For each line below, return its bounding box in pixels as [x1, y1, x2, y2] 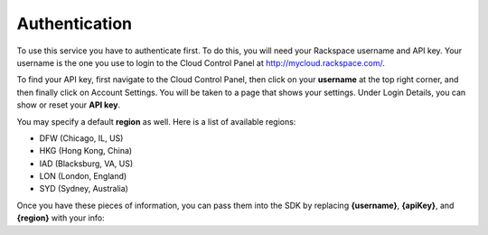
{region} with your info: [16, 212, 105, 223]
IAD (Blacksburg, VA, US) [39, 158, 134, 169]
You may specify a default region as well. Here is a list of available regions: [16, 116, 296, 127]
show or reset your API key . [16, 99, 121, 110]
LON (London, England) [39, 171, 127, 182]
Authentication [16, 14, 133, 33]
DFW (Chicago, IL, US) [39, 132, 124, 144]
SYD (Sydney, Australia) [39, 183, 128, 194]
